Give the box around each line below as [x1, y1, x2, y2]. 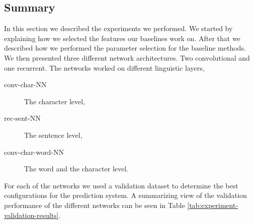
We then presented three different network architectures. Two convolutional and [4, 52, 250, 63]
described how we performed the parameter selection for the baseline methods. [4, 43, 246, 53]
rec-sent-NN [4, 113, 41, 123]
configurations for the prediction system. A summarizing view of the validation [4, 190, 247, 200]
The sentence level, [24, 129, 82, 140]
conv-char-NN [4, 79, 47, 90]
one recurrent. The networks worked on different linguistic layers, [4, 62, 205, 73]
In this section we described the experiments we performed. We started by [4, 23, 233, 34]
